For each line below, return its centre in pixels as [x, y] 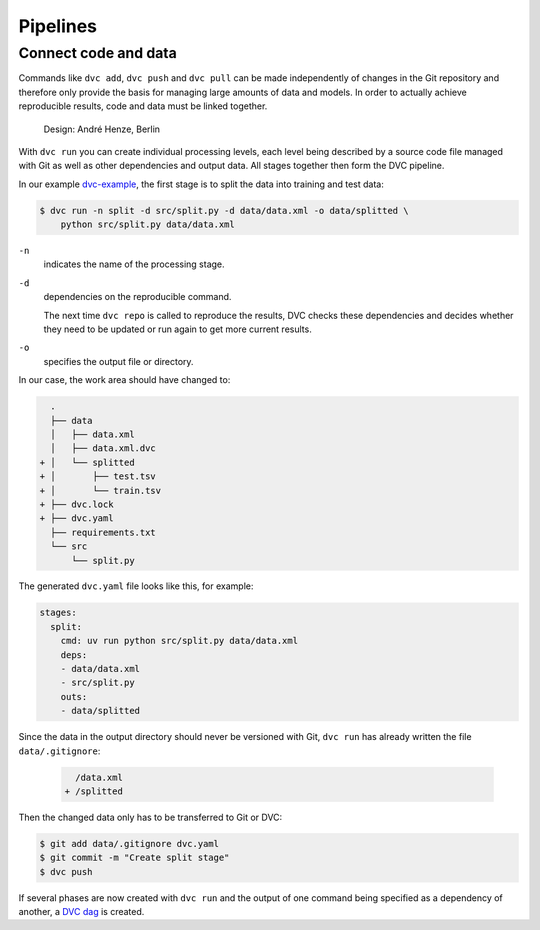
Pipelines [58, 26]
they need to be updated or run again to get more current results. [177, 329]
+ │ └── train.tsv [100, 490]
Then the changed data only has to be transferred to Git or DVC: [150, 817]
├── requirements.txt [103, 532]
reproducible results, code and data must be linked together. [143, 106]
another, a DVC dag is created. [81, 912]
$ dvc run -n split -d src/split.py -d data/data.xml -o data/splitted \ [224, 210]
